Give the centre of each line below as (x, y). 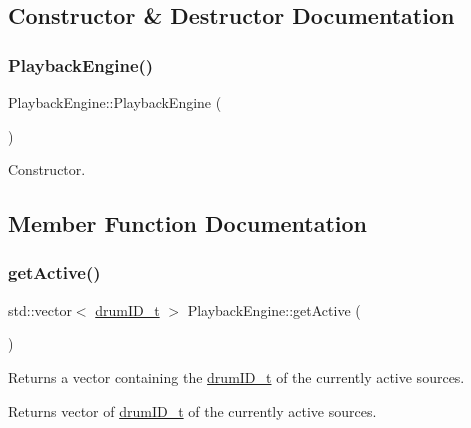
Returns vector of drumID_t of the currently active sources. (192, 410)
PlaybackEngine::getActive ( (274, 309)
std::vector (40, 309)
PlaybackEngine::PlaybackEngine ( (115, 102)
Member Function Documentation (188, 223)
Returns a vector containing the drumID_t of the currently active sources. (236, 376)
